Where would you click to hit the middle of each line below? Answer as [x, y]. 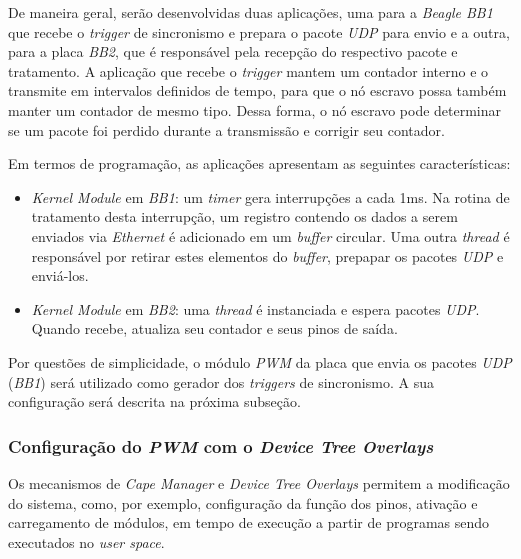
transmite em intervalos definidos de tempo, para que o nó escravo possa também [257, 90]
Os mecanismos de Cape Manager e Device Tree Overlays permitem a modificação [259, 482]
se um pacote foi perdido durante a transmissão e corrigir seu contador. [226, 129]
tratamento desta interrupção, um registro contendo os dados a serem [244, 216]
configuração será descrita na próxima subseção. [154, 401]
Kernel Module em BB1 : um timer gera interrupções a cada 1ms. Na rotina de [270, 196]
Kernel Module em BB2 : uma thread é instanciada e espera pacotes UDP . [255, 308]
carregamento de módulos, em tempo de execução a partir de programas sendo [249, 522]
